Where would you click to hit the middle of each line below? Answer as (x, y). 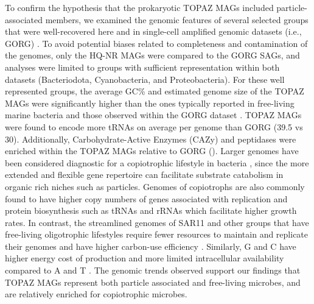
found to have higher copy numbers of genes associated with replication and (146, 198)
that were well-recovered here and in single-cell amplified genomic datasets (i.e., (153, 31)
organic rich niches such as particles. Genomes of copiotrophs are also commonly (155, 186)
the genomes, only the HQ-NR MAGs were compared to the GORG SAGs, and (152, 55)
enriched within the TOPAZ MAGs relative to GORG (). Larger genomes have (152, 151)
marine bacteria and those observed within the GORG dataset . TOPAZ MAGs (153, 115)
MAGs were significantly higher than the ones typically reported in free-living (150, 103)
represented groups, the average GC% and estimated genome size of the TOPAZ (155, 91)
